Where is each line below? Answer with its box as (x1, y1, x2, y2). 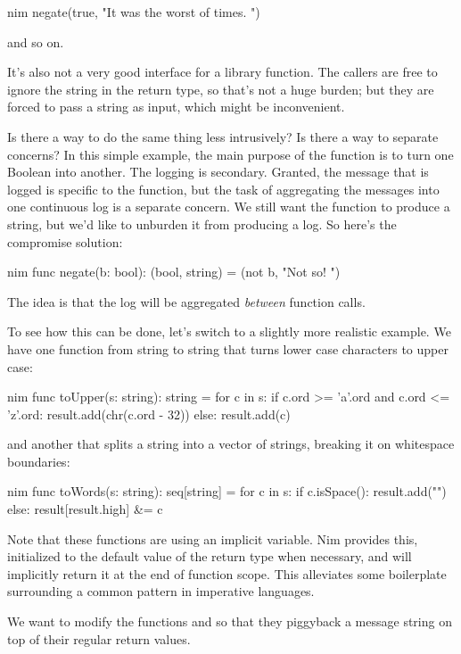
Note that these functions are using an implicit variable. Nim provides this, (7, 529, 418, 548)
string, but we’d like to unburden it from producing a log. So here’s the (7, 214, 397, 233)
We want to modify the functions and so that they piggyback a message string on (7, 612, 452, 631)
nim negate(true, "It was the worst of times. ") (7, 3, 260, 21)
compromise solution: (7, 232, 123, 251)
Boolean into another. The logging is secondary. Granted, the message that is (7, 162, 429, 181)
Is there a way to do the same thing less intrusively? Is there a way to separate (7, 127, 439, 145)
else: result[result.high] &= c (7, 500, 163, 518)
